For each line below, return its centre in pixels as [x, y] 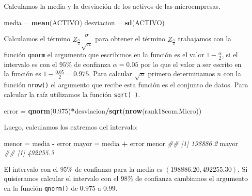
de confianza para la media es [119, 169]
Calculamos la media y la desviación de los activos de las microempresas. [112, 6]
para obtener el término [130, 39]
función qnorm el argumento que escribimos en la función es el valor [104, 55]
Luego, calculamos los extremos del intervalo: [71, 127]
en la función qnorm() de [41, 188]
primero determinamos [181, 73]
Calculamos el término [37, 39]
